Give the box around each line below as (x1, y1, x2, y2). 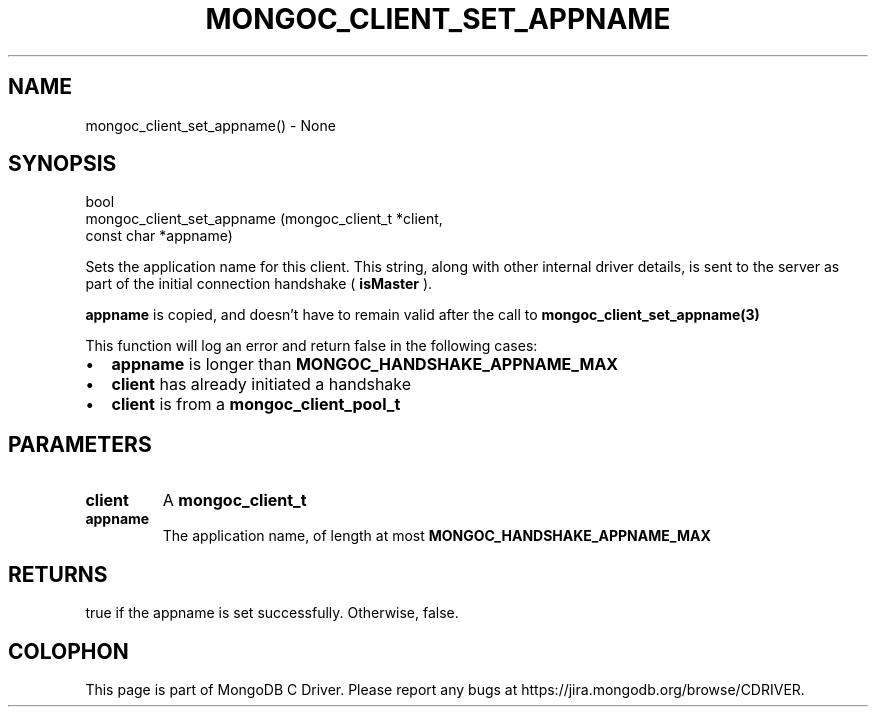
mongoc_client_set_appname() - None (85, 116, 336, 134)
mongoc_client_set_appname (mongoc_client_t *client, (85, 210, 443, 228)
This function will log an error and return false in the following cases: (85, 337, 538, 355)
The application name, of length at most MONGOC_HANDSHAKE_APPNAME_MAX (162, 527, 711, 545)
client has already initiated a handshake (111, 374, 412, 395)
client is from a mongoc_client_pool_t (111, 394, 401, 415)
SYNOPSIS (8, 151, 117, 177)
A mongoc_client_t (162, 490, 307, 511)
